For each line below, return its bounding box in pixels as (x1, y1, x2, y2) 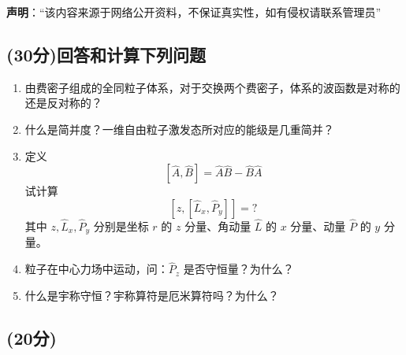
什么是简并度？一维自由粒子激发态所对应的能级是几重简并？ (24, 120, 334, 137)
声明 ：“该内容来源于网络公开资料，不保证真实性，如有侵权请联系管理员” (6, 4, 382, 20)
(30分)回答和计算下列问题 (6, 42, 206, 66)
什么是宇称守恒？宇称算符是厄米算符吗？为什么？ (24, 287, 279, 303)
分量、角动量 (184, 217, 251, 234)
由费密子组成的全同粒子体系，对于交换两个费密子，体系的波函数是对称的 (24, 79, 400, 95)
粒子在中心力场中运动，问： (24, 261, 169, 277)
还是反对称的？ (24, 94, 102, 111)
